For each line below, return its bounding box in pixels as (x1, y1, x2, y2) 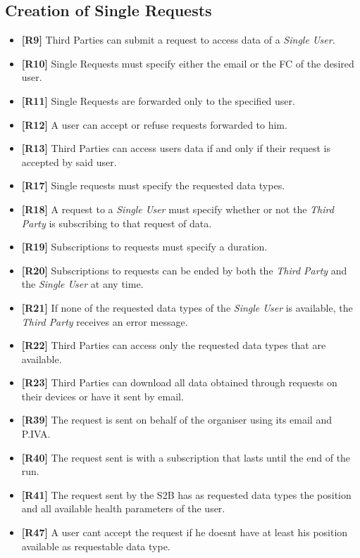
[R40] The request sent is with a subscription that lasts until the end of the (21, 450, 351, 464)
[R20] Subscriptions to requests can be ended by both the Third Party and (21, 262, 347, 277)
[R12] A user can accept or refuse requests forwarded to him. (21, 117, 287, 132)
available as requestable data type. (21, 538, 170, 553)
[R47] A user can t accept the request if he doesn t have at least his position (21, 525, 348, 540)
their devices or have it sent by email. (21, 388, 184, 403)
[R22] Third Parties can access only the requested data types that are (21, 338, 326, 353)
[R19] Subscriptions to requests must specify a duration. (21, 239, 268, 254)
